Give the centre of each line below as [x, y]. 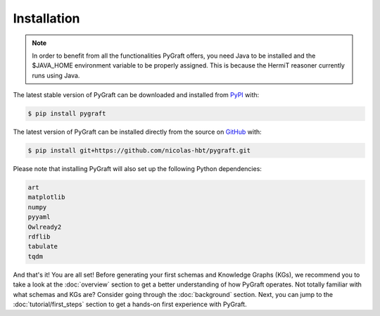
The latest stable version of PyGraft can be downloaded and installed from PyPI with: [136, 95]
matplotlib [46, 197]
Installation [46, 18]
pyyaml [39, 217]
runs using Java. [56, 75]
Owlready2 [45, 227]
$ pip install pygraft [67, 114]
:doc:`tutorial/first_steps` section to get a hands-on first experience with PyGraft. [130, 304]
